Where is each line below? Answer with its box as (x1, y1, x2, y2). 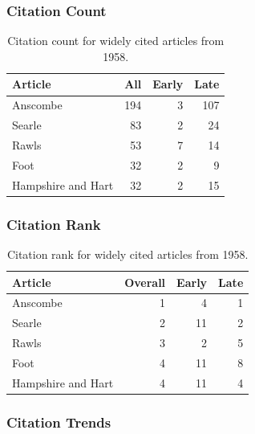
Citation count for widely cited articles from (7, 32, 225, 49)
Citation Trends (6, 411, 111, 432)
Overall (124, 273, 166, 290)
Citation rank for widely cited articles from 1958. (6, 245, 249, 262)
